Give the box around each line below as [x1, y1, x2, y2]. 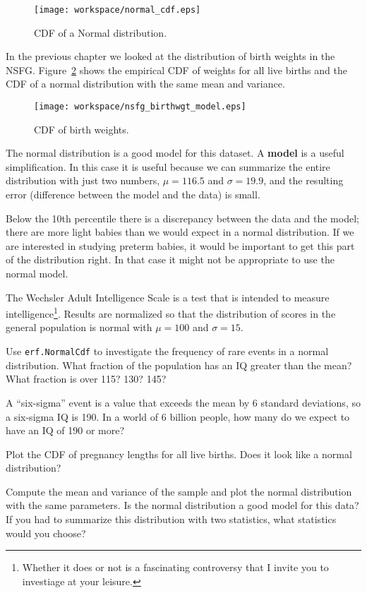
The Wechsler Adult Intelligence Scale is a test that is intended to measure [6, 289, 330, 304]
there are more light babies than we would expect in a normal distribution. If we [6, 224, 354, 239]
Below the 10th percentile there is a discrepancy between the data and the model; [6, 210, 359, 225]
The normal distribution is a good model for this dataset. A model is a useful [6, 145, 344, 160]
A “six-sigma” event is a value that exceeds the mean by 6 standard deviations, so [6, 395, 361, 409]
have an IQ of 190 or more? [6, 423, 125, 438]
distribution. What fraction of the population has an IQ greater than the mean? [6, 357, 352, 372]
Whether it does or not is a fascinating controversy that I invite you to [22, 560, 329, 575]
